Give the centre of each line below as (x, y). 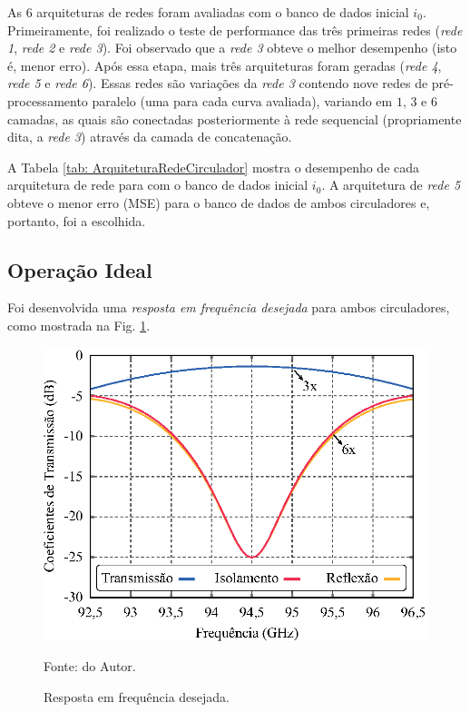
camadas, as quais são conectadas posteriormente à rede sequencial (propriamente (235, 119)
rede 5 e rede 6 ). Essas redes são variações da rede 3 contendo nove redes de (218, 83)
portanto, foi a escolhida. (77, 220)
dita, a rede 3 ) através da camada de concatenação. (150, 137)
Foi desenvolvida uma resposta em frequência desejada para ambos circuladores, (229, 307)
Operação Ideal (80, 269)
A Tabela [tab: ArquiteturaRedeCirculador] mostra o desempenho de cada (214, 167)
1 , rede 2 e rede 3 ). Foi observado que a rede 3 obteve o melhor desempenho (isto (232, 48)
